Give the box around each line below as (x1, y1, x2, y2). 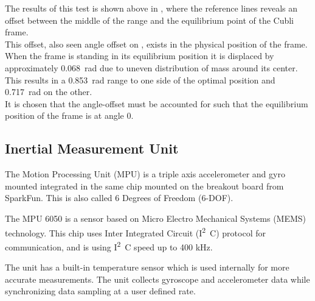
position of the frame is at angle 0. (5, 109, 134, 122)
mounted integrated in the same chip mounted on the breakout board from (5, 179, 284, 192)
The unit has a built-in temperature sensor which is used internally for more (5, 261, 289, 274)
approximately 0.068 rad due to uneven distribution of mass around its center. (5, 61, 298, 74)
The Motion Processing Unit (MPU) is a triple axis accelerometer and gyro (5, 168, 285, 180)
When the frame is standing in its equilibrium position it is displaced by (5, 49, 274, 62)
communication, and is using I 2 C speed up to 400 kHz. (5, 238, 213, 253)
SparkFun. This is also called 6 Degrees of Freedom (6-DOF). (5, 191, 234, 204)
